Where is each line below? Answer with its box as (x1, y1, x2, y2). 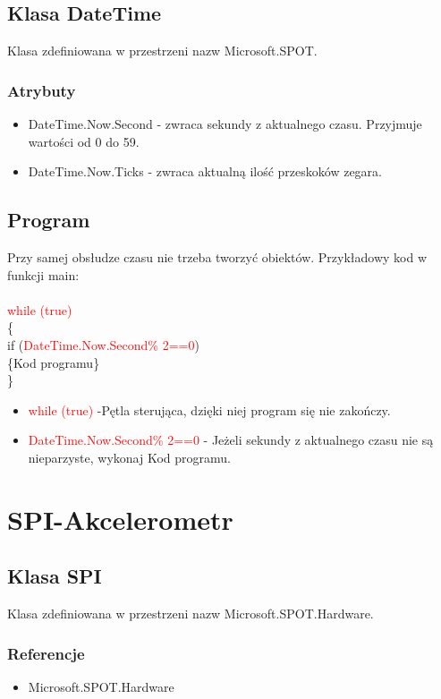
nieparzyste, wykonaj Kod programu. (28, 448, 231, 466)
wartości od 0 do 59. (28, 132, 140, 150)
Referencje (7, 642, 85, 664)
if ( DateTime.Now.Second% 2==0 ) (7, 335, 199, 354)
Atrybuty (7, 79, 76, 101)
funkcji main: (7, 265, 80, 284)
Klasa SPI (7, 562, 102, 590)
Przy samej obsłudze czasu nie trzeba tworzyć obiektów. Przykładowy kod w (7, 248, 428, 266)
